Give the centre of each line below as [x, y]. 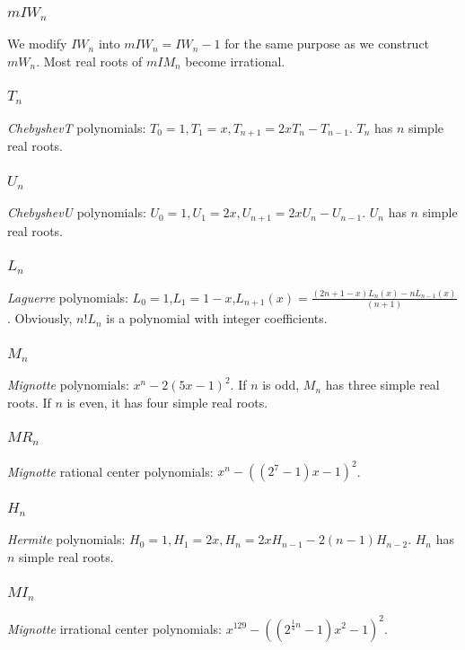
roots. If [29, 402]
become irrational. [235, 61]
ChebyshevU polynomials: [77, 212]
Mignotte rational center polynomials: [110, 471]
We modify [37, 44]
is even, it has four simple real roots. [167, 402]
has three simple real [382, 385]
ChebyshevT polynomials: [77, 127]
